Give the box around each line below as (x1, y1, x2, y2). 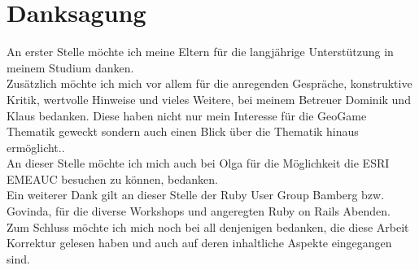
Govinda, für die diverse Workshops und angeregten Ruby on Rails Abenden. (7, 202, 391, 220)
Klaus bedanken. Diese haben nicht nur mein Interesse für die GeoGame (7, 107, 367, 124)
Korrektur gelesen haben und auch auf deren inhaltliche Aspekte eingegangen (7, 234, 392, 251)
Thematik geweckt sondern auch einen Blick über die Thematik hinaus (7, 123, 359, 140)
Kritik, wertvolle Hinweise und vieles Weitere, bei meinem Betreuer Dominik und (7, 90, 411, 107)
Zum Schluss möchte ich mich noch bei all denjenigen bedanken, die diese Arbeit (7, 218, 409, 235)
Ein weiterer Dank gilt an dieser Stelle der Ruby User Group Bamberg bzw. (7, 186, 385, 203)
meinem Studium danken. (7, 59, 134, 76)
